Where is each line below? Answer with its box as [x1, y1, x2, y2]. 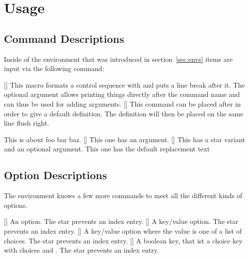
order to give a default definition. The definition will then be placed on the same [4, 108, 244, 118]
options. [4, 200, 28, 210]
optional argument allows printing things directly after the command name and [4, 89, 240, 99]
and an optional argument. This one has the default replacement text [4, 144, 210, 154]
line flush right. [4, 118, 50, 128]
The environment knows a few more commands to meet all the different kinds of [4, 190, 243, 201]
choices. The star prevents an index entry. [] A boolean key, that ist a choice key [4, 235, 243, 245]
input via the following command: [4, 63, 104, 74]
